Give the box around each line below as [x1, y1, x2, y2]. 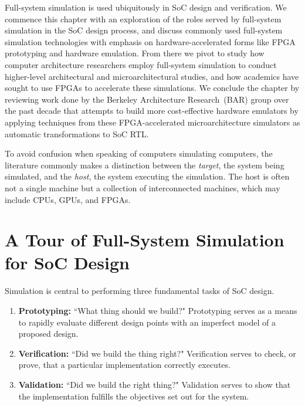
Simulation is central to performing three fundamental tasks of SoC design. [5, 285, 274, 297]
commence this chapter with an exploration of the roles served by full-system [5, 12, 282, 25]
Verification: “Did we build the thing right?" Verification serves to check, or [18, 347, 296, 359]
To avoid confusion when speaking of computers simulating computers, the [5, 147, 273, 160]
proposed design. [18, 327, 79, 340]
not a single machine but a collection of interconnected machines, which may [5, 181, 280, 194]
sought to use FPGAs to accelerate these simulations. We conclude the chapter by [5, 82, 300, 94]
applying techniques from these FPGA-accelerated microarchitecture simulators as [5, 116, 300, 128]
